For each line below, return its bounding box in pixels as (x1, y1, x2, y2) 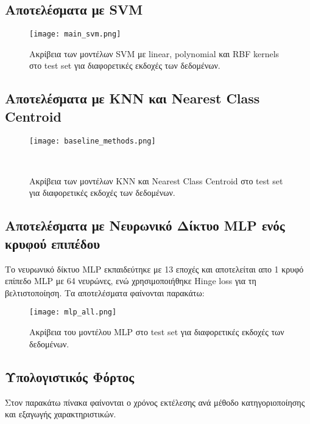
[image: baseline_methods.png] (29, 136, 156, 145)
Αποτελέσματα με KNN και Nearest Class (5, 89, 260, 108)
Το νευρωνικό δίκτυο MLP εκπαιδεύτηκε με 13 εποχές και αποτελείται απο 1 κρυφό (5, 262, 304, 275)
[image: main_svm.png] (29, 30, 121, 39)
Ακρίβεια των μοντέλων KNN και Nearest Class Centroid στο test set (29, 174, 283, 187)
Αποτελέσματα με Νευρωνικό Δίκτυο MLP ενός (5, 216, 285, 235)
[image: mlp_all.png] (29, 308, 117, 317)
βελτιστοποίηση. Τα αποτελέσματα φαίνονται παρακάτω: (5, 286, 205, 299)
